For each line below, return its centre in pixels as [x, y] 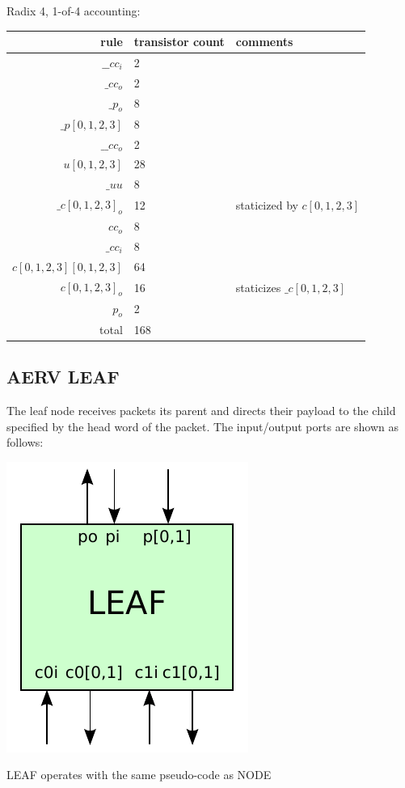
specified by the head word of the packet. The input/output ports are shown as [202, 426]
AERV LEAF [63, 377]
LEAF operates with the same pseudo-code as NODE [139, 775]
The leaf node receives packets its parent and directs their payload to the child [201, 411]
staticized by [267, 205]
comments [264, 42]
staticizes [258, 287]
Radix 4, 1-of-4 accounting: [74, 11]
